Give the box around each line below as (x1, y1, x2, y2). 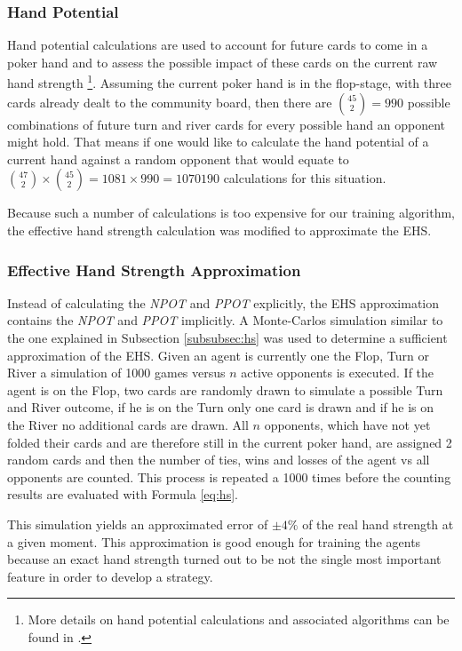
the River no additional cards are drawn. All (7, 416, 249, 433)
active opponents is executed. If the (241, 363, 434, 382)
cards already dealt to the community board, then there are (7, 92, 332, 111)
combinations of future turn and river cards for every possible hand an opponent (7, 115, 445, 133)
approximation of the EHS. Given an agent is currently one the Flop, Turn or (7, 345, 429, 364)
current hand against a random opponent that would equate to (7, 149, 349, 168)
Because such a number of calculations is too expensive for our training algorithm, (7, 203, 455, 222)
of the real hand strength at (302, 514, 454, 533)
